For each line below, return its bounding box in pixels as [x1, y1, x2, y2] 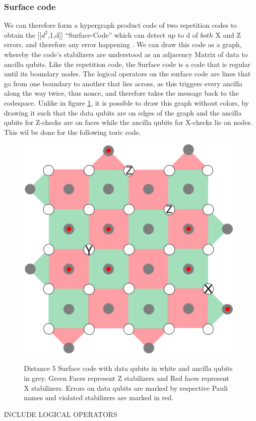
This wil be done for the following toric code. [4, 126, 141, 137]
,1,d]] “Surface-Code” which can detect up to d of [48, 29, 198, 40]
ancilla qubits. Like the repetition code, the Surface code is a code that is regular [4, 59, 251, 69]
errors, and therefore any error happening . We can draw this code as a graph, [4, 39, 242, 50]
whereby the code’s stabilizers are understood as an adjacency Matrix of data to [4, 49, 248, 59]
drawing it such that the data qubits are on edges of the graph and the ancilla [4, 107, 242, 118]
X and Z [215, 29, 241, 40]
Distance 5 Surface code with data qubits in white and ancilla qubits [24, 363, 233, 373]
